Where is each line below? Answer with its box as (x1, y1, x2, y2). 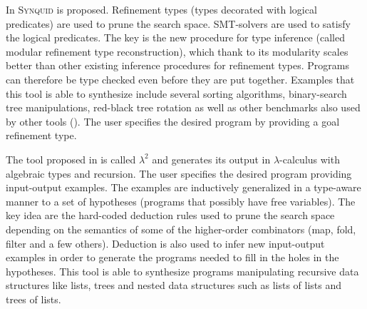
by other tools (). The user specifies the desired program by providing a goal (6, 113, 340, 128)
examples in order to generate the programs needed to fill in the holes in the (6, 250, 339, 265)
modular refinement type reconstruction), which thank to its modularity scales (6, 44, 348, 59)
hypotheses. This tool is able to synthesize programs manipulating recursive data (6, 263, 359, 278)
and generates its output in (152, 151, 271, 166)
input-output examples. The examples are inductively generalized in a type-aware (6, 180, 361, 195)
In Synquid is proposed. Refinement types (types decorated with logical (6, 2, 317, 16)
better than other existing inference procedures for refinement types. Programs (6, 58, 349, 73)
